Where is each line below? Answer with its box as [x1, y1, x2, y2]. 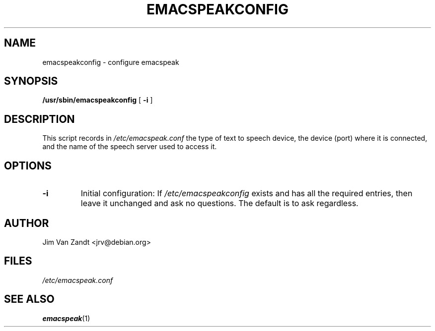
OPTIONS [4, 159, 52, 172]
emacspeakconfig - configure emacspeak [42, 57, 179, 66]
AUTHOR [4, 217, 49, 229]
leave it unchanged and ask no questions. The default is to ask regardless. [80, 198, 359, 209]
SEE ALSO [4, 293, 55, 306]
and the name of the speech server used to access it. [42, 142, 217, 151]
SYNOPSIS [4, 75, 58, 88]
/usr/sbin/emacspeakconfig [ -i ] [42, 96, 153, 105]
